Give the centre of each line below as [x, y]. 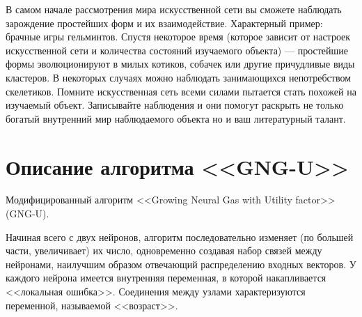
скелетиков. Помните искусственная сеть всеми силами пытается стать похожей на [181, 91]
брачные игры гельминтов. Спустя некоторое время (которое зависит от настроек [178, 37]
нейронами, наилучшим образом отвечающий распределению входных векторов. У [181, 264]
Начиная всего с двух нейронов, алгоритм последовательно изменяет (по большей [180, 237]
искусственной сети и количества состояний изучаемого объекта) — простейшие [177, 50]
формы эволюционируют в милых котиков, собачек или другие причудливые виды [180, 64]
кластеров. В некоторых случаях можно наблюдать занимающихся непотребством [179, 77]
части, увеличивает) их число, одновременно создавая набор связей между [164, 250]
